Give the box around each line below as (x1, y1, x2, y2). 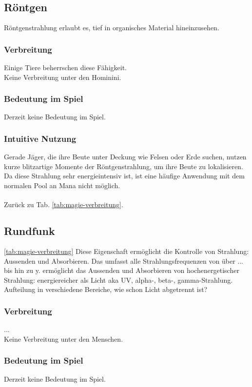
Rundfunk (4, 223, 55, 238)
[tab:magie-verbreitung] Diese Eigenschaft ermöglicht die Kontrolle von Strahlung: (4, 246, 249, 256)
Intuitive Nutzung (4, 132, 77, 144)
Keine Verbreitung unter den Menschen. (4, 333, 123, 344)
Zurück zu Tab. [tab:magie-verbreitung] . (4, 199, 123, 210)
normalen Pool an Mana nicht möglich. (4, 180, 120, 191)
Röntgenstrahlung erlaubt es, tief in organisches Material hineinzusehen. (4, 22, 219, 33)
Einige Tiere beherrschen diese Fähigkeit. (4, 62, 127, 73)
